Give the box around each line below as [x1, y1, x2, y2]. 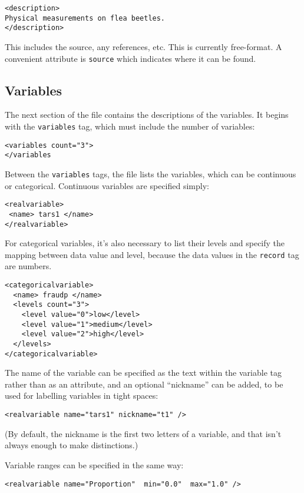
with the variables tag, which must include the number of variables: [5, 120, 255, 133]
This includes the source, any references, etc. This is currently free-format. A [5, 40, 282, 52]
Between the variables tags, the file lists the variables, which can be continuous [5, 167, 296, 180]
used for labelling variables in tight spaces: [5, 389, 158, 402]
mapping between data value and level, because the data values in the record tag [5, 248, 299, 260]
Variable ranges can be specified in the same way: [5, 458, 184, 471]
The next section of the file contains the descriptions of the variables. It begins [5, 108, 289, 121]
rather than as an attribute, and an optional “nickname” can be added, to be [5, 378, 283, 390]
